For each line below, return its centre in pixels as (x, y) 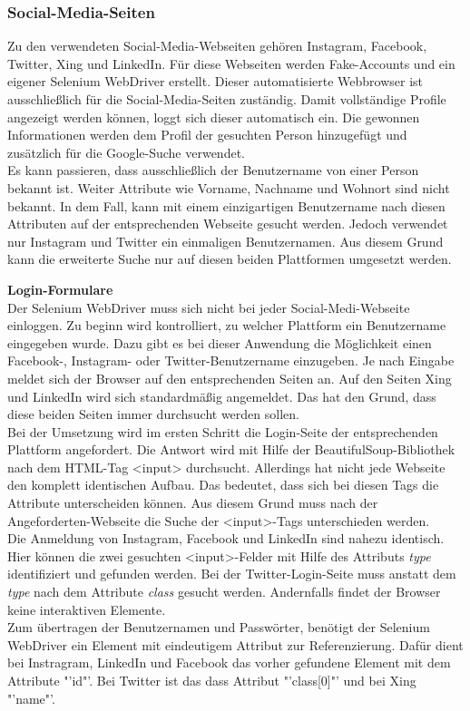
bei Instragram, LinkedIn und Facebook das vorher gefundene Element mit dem (229, 662)
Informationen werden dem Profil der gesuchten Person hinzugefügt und (207, 135)
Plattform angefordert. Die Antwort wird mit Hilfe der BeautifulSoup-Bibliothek (231, 449)
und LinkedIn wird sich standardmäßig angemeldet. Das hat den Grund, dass (222, 396)
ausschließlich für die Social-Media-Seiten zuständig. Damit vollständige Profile (227, 99)
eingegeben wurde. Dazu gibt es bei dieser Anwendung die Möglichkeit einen (220, 342)
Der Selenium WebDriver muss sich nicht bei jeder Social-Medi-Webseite (209, 307)
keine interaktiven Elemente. (87, 609)
